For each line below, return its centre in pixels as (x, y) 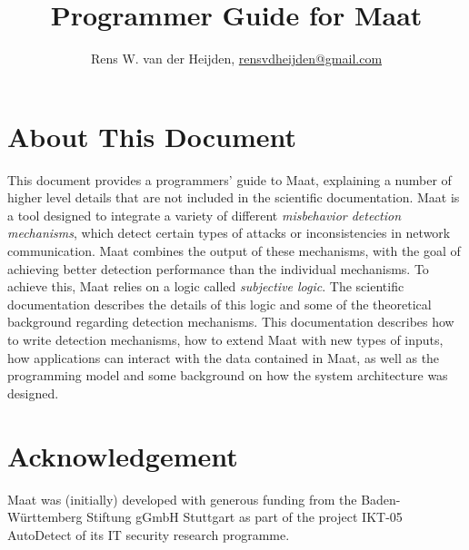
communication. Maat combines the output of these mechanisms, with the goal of (234, 251)
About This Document (152, 136)
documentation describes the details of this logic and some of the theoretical (220, 304)
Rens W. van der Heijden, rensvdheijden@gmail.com (236, 59)
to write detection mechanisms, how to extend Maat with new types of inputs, (225, 339)
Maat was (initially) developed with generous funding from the (182, 499)
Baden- (381, 499)
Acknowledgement (123, 455)
